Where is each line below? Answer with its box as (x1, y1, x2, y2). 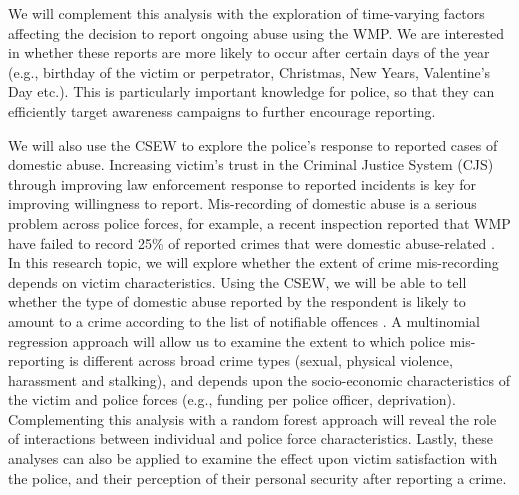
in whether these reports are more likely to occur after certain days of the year (8, 42, 490, 63)
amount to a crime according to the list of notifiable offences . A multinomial (8, 310, 480, 331)
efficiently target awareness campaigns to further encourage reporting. (8, 100, 436, 121)
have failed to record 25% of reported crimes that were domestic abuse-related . (8, 232, 495, 253)
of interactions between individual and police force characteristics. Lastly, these (8, 428, 493, 449)
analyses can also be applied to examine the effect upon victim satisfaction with (8, 448, 498, 469)
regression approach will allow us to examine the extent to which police (8, 330, 446, 351)
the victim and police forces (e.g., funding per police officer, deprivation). (8, 389, 456, 410)
